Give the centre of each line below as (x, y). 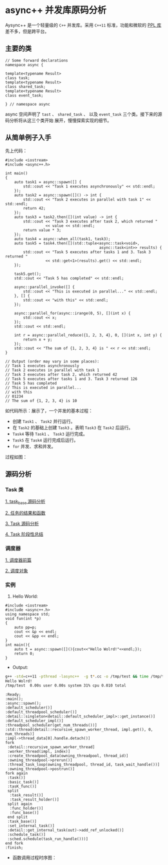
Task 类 (14, 489)
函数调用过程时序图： (34, 857)
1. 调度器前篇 (18, 560)
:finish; (14, 848)
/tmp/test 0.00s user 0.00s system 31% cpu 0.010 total (66, 685)
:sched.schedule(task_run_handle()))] (48, 839)
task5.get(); (28, 274)
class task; (17, 78)
